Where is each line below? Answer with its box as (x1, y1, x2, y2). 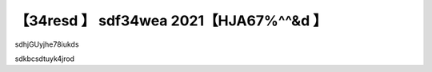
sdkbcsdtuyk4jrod (14, 54, 75, 63)
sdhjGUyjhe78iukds (14, 40, 79, 49)
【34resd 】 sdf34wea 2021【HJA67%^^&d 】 (14, 12, 327, 29)
